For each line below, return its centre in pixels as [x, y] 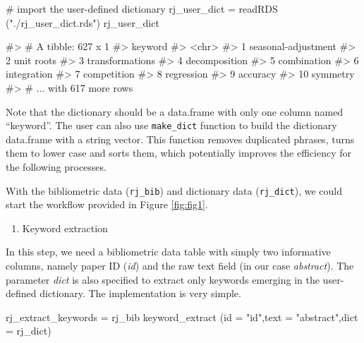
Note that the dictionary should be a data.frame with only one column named [175, 111]
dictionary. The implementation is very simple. [140, 293]
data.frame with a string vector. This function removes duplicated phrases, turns [180, 139]
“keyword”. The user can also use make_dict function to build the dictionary [171, 125]
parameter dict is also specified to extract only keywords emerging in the [163, 279]
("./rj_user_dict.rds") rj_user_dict [83, 22]
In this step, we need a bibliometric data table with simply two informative [168, 252]
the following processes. [56, 167]
